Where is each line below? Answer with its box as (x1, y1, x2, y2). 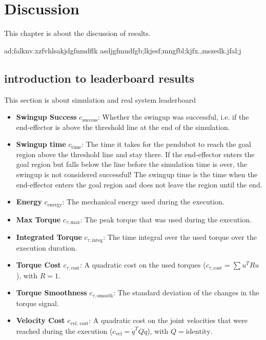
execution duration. (16, 242, 77, 253)
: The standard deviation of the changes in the (113, 287, 259, 298)
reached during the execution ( (16, 325, 113, 336)
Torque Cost (16, 259, 61, 270)
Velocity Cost (16, 315, 65, 326)
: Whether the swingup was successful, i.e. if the (97, 111, 249, 122)
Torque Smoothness (16, 287, 87, 298)
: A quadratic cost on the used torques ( (79, 259, 206, 270)
